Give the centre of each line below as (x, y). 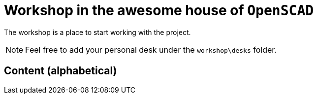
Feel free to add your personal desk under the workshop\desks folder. (151, 49)
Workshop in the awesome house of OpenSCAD (159, 10)
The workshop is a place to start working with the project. (97, 32)
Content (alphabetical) (61, 71)
